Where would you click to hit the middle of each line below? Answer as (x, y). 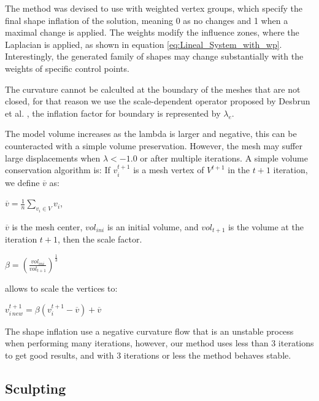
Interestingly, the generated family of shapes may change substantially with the (154, 56)
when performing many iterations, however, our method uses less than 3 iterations (159, 343)
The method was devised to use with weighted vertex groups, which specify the (154, 8)
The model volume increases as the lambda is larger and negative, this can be (151, 134)
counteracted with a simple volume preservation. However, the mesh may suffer (154, 145)
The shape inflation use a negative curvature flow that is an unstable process (149, 331)
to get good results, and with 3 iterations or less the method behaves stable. (148, 355)
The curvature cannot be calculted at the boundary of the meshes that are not (153, 89)
